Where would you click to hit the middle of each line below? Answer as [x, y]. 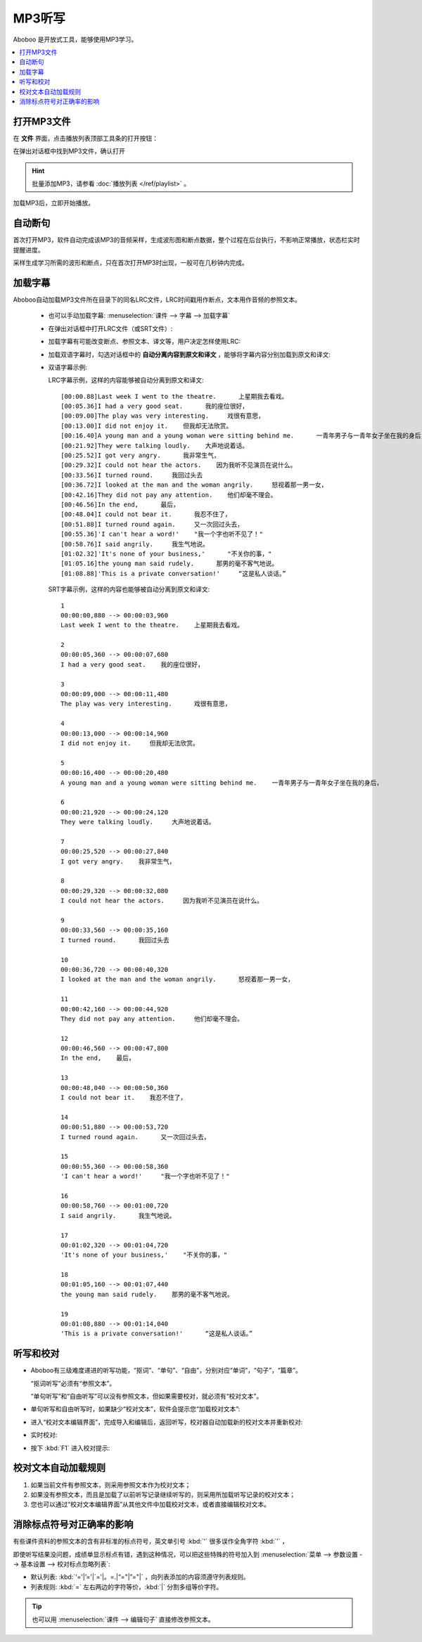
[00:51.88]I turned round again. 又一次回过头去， [152, 524]
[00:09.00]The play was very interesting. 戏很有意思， [163, 416]
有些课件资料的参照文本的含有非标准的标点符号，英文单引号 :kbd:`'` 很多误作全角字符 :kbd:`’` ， [151, 1541]
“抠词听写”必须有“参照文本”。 [73, 1383]
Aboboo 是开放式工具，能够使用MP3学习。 [75, 39]
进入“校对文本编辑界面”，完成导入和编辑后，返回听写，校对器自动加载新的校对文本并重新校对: [167, 1422]
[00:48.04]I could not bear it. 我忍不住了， [146, 514]
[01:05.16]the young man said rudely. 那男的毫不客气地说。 [170, 564]
